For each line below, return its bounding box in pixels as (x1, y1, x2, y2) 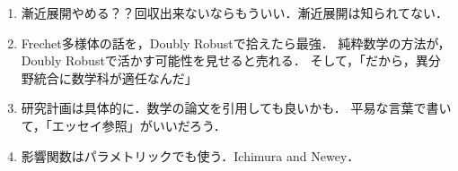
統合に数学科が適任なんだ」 (33, 68, 198, 87)
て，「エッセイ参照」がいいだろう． (21, 115, 226, 134)
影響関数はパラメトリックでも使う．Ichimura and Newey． (21, 146, 360, 165)
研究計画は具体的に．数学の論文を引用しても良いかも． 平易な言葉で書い (21, 98, 452, 117)
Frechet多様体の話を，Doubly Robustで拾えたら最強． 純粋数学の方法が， (21, 33, 451, 52)
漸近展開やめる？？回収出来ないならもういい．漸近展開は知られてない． (21, 4, 448, 21)
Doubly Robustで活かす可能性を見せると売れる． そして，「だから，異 (21, 51, 428, 70)
